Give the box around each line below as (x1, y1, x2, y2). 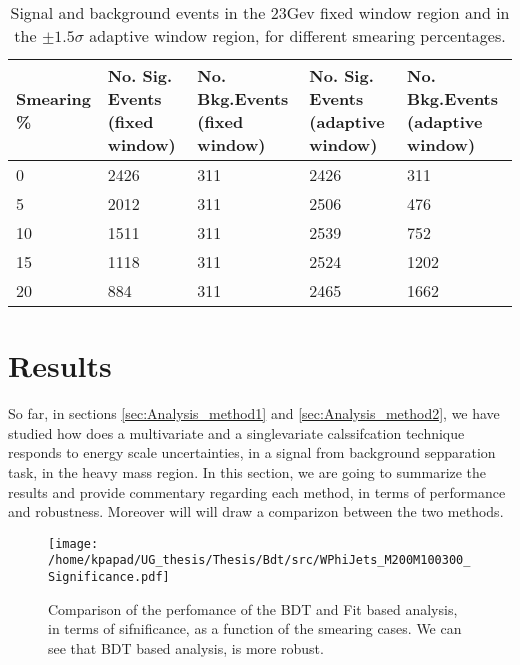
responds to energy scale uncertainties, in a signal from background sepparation (8, 442, 496, 463)
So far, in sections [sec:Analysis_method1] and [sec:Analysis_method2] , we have (8, 403, 500, 424)
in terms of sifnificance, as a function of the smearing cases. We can (48, 618, 462, 639)
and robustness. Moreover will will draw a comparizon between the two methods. (8, 501, 504, 522)
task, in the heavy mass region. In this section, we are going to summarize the (8, 461, 487, 482)
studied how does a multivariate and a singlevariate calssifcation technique (8, 422, 465, 443)
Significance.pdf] (48, 570, 170, 584)
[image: (48, 536, 99, 551)
